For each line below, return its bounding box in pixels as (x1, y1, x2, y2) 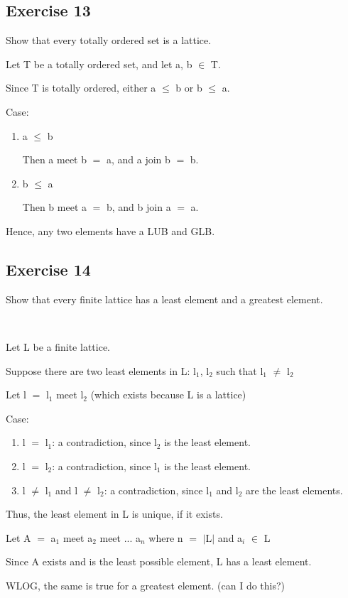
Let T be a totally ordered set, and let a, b (6, 56, 192, 71)
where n (148, 530, 183, 545)
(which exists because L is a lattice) (90, 387, 246, 402)
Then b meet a (22, 200, 87, 214)
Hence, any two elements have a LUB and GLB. (6, 223, 215, 238)
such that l (216, 363, 263, 378)
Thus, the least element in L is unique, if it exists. (6, 506, 223, 521)
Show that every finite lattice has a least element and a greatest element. (6, 291, 323, 306)
